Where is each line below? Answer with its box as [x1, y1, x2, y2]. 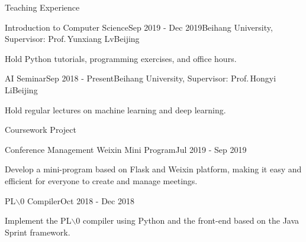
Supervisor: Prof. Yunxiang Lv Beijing [5, 32, 140, 45]
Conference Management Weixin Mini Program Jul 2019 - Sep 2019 [5, 143, 247, 155]
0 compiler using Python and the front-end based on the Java [76, 214, 299, 227]
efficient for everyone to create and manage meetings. [5, 174, 198, 187]
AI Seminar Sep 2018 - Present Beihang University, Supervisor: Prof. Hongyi [5, 72, 276, 84]
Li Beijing [5, 83, 38, 96]
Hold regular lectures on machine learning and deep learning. [5, 103, 226, 116]
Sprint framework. [5, 225, 70, 238]
